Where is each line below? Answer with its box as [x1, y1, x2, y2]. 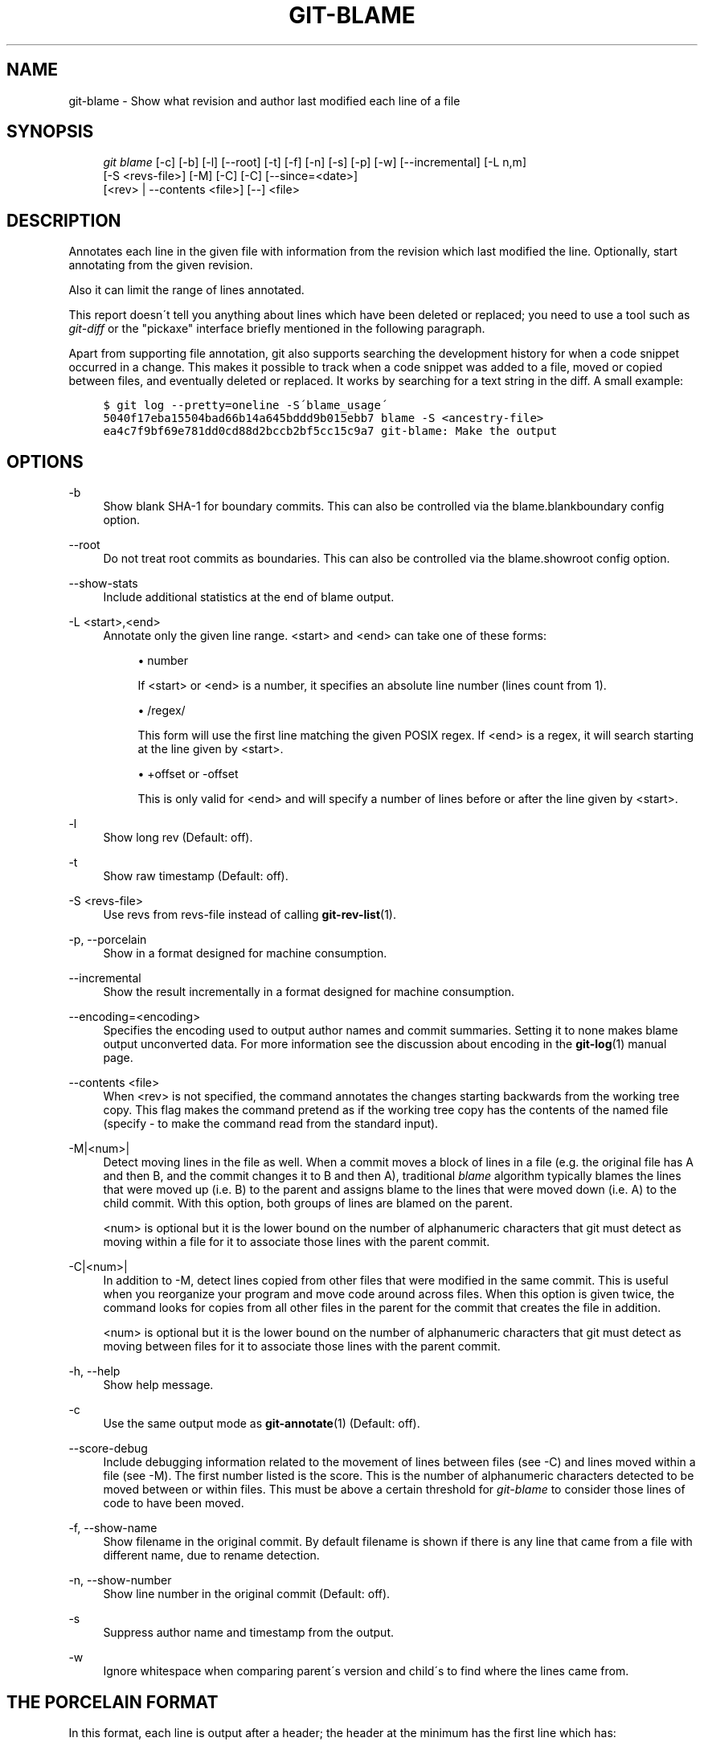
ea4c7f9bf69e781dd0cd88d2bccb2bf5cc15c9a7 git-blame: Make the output [103, 424, 558, 438]
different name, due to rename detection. [103, 1548, 320, 1563]
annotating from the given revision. [68, 258, 253, 273]
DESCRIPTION [6, 210, 121, 231]
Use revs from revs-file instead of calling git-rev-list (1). [103, 908, 397, 922]
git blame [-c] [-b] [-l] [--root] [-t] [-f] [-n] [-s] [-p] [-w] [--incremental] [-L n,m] [103, 155, 526, 170]
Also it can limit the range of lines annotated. [68, 283, 305, 297]
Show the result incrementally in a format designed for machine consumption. [103, 985, 514, 999]
